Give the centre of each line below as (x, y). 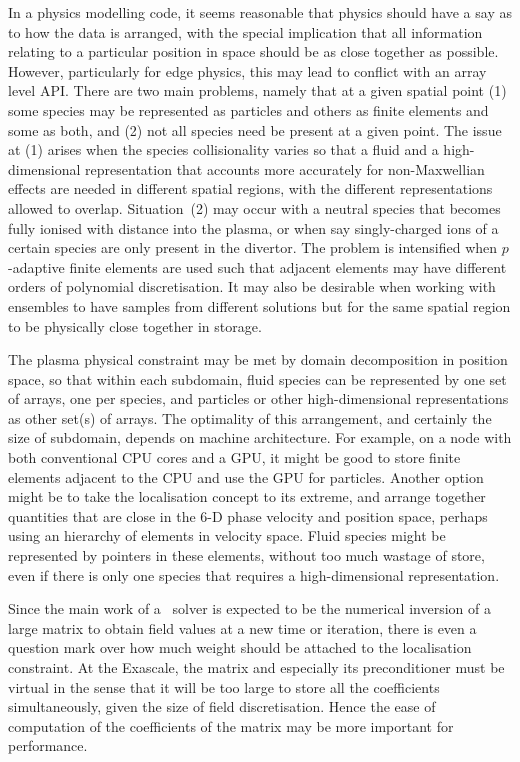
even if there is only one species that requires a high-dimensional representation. (254, 574)
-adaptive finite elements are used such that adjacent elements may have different (257, 266)
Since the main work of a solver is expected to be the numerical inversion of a (249, 608)
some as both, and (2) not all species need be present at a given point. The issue (255, 129)
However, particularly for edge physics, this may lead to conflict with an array (247, 70)
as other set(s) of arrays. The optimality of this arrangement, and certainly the (250, 417)
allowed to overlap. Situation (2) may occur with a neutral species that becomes (254, 207)
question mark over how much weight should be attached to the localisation (240, 647)
